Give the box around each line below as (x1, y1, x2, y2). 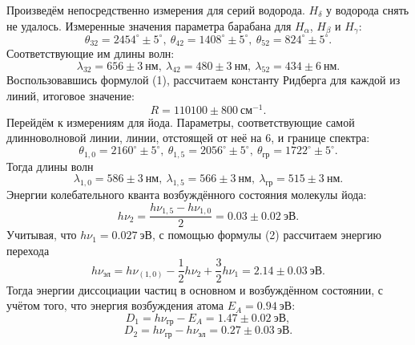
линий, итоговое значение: (6, 87, 135, 103)
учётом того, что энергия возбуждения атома (6, 297, 224, 314)
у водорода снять (326, 2, 409, 18)
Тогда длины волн (6, 157, 94, 174)
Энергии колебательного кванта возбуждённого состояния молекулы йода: (6, 186, 367, 203)
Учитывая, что (6, 226, 77, 243)
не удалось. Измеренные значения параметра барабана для (6, 17, 292, 34)
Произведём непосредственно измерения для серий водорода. (6, 2, 305, 18)
